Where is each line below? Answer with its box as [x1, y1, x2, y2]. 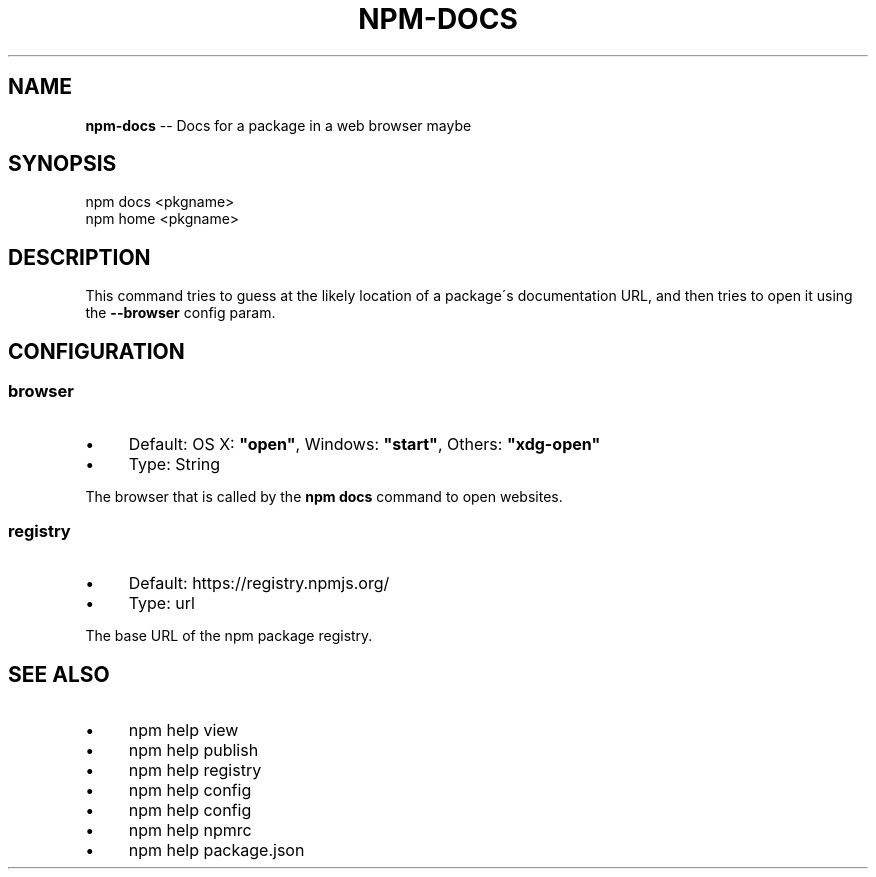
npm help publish [128, 740, 259, 761]
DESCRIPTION [8, 244, 151, 270]
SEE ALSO [8, 661, 110, 687]
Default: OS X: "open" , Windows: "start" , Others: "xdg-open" [128, 433, 601, 454]
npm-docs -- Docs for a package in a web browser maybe [85, 116, 472, 134]
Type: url [128, 593, 195, 614]
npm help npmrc [128, 820, 252, 841]
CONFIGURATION [8, 338, 185, 364]
